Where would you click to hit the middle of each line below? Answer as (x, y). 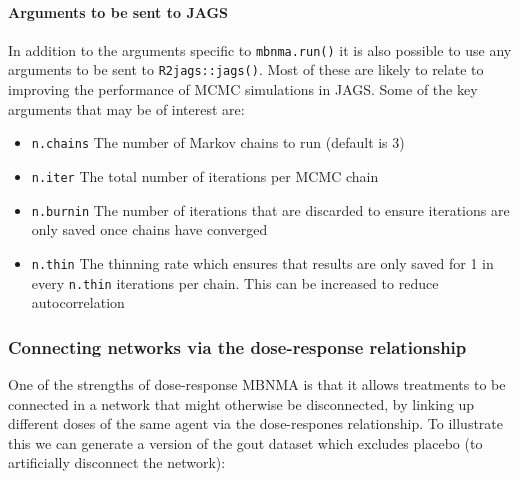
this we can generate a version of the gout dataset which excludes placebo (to (245, 442)
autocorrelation (78, 302)
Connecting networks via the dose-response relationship (237, 346)
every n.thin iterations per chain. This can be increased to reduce (235, 282)
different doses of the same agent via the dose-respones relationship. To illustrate (256, 423)
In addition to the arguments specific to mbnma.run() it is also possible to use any (260, 49)
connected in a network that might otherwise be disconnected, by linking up (241, 403)
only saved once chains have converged (149, 229)
